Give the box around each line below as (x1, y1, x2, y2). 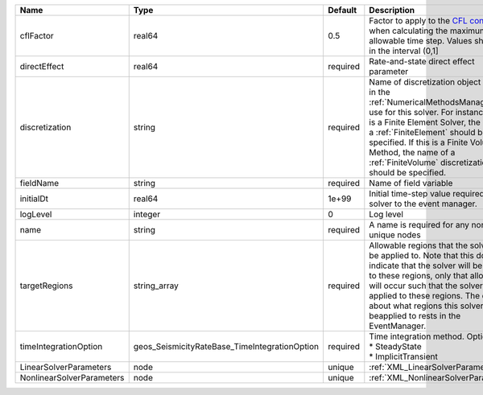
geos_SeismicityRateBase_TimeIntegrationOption (133, 341, 320, 352)
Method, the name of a (369, 147, 456, 158)
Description (369, 5, 415, 15)
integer (133, 209, 161, 220)
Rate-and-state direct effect (369, 56, 475, 67)
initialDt (19, 193, 48, 204)
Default (328, 5, 357, 15)
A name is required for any (369, 220, 470, 230)
